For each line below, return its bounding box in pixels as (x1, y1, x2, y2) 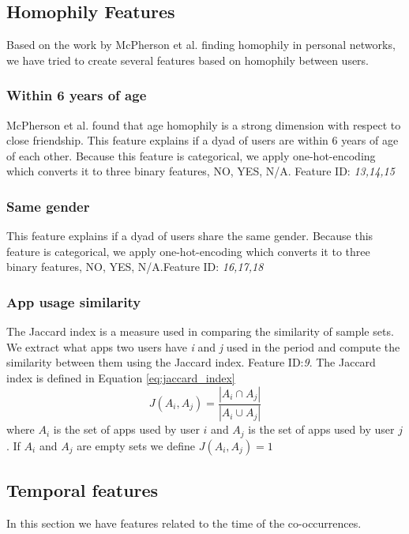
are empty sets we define (77, 437, 196, 453)
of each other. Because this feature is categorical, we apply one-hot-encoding (6, 147, 376, 164)
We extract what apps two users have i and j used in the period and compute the (6, 338, 400, 355)
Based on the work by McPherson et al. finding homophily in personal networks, (6, 36, 396, 53)
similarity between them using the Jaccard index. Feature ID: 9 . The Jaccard (6, 354, 376, 370)
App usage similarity (6, 291, 141, 311)
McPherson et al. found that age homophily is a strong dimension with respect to (6, 116, 401, 133)
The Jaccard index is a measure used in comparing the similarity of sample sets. (6, 323, 394, 340)
